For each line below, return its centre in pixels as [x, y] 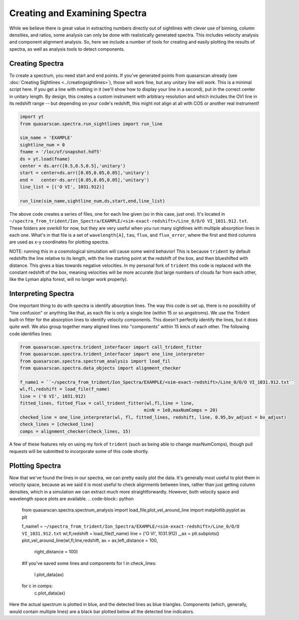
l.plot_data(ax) [49, 575]
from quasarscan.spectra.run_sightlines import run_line [91, 124]
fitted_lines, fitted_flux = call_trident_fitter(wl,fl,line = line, [107, 403]
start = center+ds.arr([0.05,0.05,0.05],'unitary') [85, 173]
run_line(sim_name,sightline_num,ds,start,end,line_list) [92, 201]
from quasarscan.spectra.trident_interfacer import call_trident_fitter [111, 347]
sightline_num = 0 [42, 145]
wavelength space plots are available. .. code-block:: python [71, 499]
